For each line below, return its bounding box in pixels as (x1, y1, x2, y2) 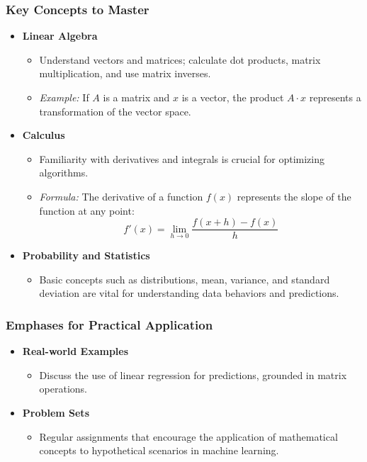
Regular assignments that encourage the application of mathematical (39, 429, 338, 444)
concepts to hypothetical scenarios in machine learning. (39, 443, 279, 458)
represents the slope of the (237, 188, 351, 203)
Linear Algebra (22, 28, 98, 43)
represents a (309, 90, 361, 104)
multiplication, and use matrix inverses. (39, 66, 211, 81)
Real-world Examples (22, 344, 129, 359)
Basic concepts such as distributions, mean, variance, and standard (39, 271, 330, 286)
